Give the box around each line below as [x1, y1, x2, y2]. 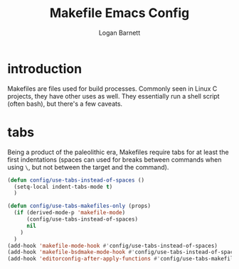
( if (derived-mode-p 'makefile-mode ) [14, 209, 126, 216]
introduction [7, 60, 83, 77]
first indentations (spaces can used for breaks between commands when [7, 155, 222, 164]
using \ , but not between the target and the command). [7, 163, 169, 171]
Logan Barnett [98, 28, 141, 37]
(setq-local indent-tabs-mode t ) [14, 183, 113, 190]
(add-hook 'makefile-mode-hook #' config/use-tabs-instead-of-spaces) [7, 242, 218, 249]
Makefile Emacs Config [49, 5, 190, 21]
